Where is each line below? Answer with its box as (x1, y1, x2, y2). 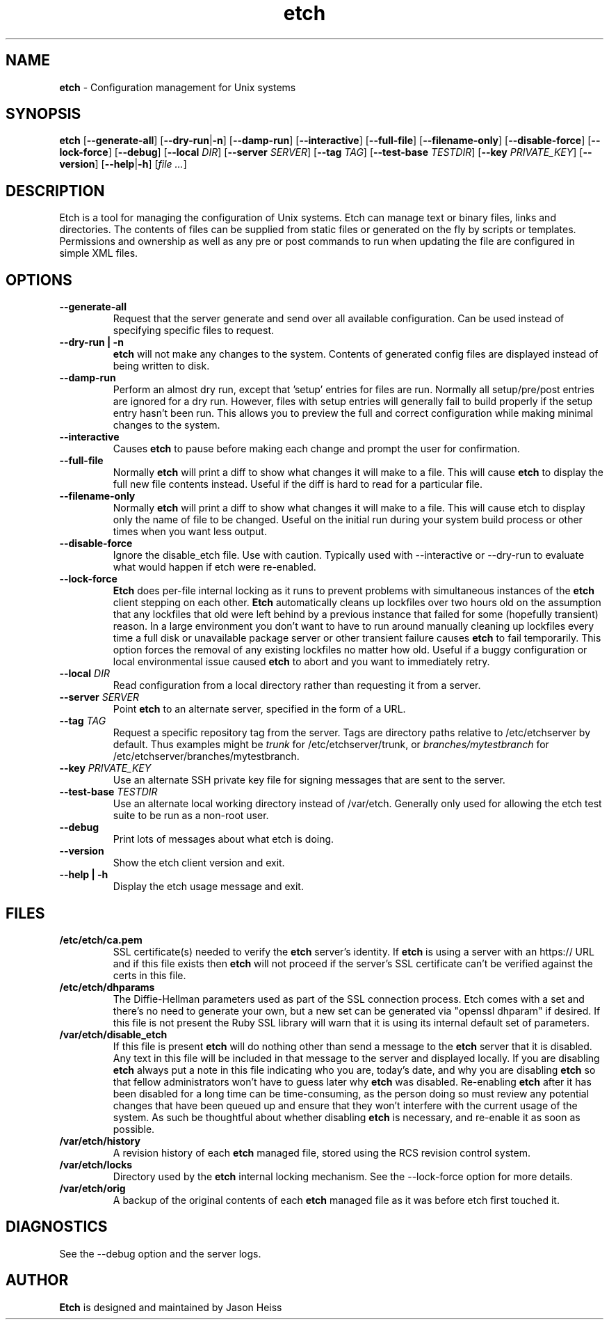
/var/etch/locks (59, 1158, 133, 1171)
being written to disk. (113, 360, 210, 372)
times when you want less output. (113, 525, 267, 538)
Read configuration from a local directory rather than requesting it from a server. (113, 679, 481, 692)
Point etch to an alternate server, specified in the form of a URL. (113, 703, 406, 715)
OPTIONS (6, 271, 72, 289)
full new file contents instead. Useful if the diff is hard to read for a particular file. (113, 478, 483, 491)
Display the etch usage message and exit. (113, 880, 304, 893)
